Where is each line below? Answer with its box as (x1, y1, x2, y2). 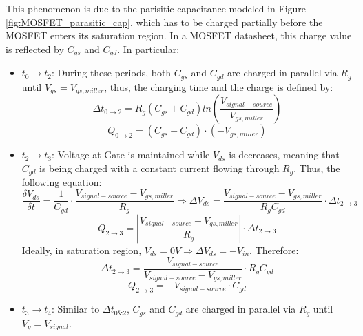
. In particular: (117, 41, 180, 56)
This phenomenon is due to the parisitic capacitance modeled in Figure (6, 1, 307, 15)
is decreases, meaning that (229, 147, 340, 162)
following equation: (21, 175, 102, 189)
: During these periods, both (52, 65, 172, 80)
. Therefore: (249, 242, 299, 257)
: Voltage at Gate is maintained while (52, 147, 210, 162)
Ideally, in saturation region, (21, 242, 142, 257)
